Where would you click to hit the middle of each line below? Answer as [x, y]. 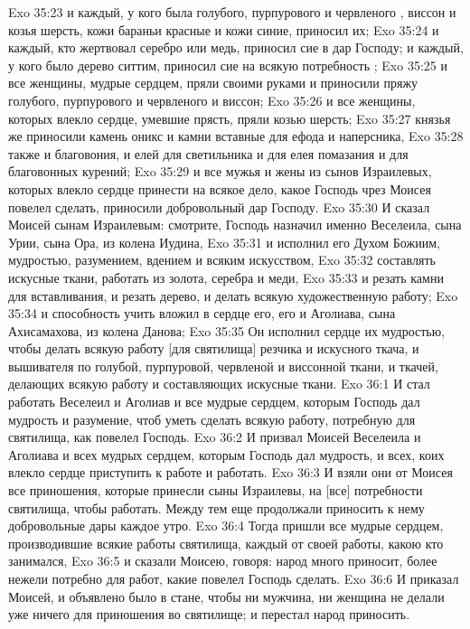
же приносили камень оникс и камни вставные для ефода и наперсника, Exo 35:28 [236, 136]
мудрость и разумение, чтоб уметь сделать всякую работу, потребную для [212, 419]
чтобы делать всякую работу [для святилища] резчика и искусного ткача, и [214, 348]
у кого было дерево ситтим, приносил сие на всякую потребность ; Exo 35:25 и [228, 65]
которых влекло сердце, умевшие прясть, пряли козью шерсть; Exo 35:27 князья [230, 118]
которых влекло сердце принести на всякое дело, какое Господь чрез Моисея [220, 188]
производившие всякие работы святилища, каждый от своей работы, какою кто [226, 543]
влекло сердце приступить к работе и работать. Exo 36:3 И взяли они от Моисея [230, 472]
